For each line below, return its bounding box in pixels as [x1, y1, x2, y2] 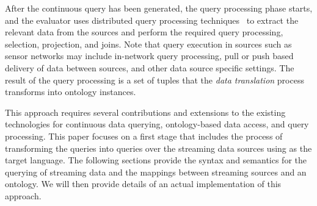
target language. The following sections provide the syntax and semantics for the [5, 154, 307, 166]
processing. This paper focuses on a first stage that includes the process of [5, 129, 283, 142]
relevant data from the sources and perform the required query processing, [5, 26, 283, 38]
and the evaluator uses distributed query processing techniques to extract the [5, 13, 299, 26]
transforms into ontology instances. [5, 85, 136, 98]
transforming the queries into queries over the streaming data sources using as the [5, 141, 312, 154]
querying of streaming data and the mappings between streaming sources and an [5, 165, 307, 178]
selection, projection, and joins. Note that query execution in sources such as [5, 37, 292, 50]
